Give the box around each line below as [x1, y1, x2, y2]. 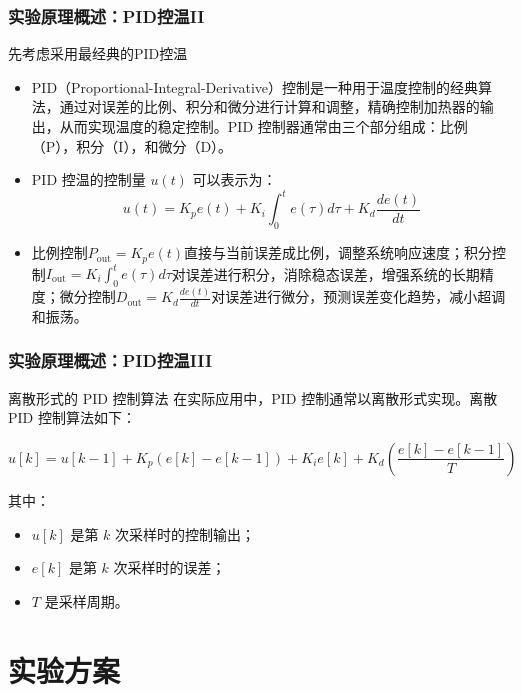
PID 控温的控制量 [31, 169, 146, 190]
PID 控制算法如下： [8, 407, 136, 428]
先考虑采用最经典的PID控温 [8, 43, 188, 64]
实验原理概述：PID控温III [8, 348, 213, 373]
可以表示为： [192, 169, 277, 190]
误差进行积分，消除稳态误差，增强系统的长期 [185, 263, 480, 284]
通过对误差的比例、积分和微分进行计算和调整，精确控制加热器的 [59, 96, 480, 117]
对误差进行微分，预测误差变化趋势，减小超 [211, 286, 492, 307]
